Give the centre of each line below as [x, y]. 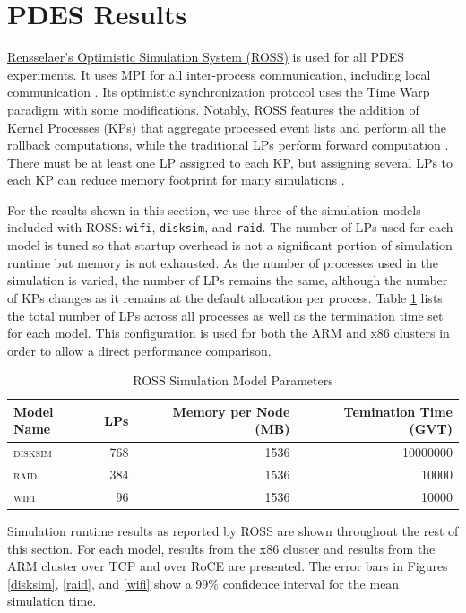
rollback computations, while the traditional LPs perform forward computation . [228, 145]
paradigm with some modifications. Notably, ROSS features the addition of [213, 109]
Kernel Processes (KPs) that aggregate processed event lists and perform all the [227, 127]
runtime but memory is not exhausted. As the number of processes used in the [223, 262]
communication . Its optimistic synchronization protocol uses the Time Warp [219, 92]
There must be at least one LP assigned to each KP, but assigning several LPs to [230, 162]
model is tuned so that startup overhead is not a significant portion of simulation [230, 245]
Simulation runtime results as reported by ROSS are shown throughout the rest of [233, 531]
